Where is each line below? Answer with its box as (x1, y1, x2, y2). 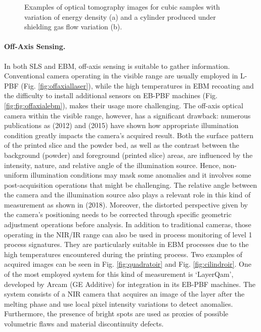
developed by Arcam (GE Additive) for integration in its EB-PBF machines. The (4, 278, 255, 289)
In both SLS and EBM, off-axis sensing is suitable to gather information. (4, 60, 230, 71)
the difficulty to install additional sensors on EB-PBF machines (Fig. (4, 90, 217, 101)
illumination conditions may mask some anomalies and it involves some (30, 170, 251, 180)
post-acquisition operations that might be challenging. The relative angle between (4, 179, 257, 190)
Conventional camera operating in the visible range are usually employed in (4, 70, 238, 81)
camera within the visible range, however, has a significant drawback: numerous (4, 110, 251, 120)
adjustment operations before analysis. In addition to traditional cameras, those (4, 219, 251, 230)
